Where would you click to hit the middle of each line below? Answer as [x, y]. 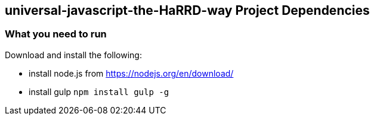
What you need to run [56, 34]
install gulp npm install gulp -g [99, 91]
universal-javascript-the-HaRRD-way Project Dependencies [187, 10]
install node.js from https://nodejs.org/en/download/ [131, 73]
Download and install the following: [73, 55]
